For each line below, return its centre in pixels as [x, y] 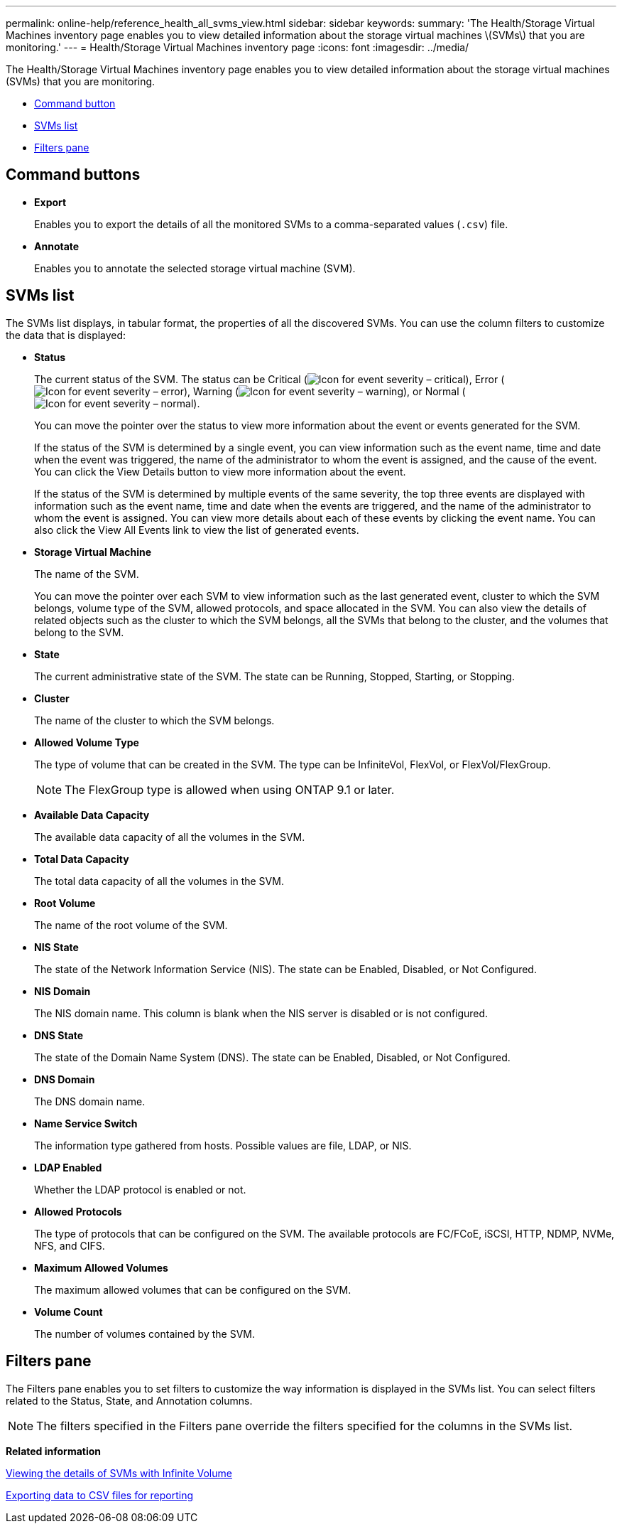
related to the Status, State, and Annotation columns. [129, 1400]
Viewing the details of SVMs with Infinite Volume [119, 1473]
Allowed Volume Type [87, 742]
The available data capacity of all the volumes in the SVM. [170, 837]
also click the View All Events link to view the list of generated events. [197, 530]
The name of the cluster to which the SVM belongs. [154, 720]
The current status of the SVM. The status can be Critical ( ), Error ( [269, 379]
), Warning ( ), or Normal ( [324, 391]
